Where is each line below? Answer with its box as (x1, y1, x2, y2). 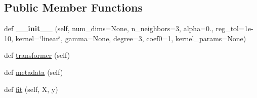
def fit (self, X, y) (4, 83, 58, 94)
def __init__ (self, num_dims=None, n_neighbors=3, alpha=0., (4, 23, 213, 34)
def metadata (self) (4, 66, 63, 77)
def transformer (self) (4, 50, 70, 60)
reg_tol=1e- (216, 23, 253, 34)
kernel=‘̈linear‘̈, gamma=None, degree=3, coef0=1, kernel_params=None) (15, 33, 246, 43)
